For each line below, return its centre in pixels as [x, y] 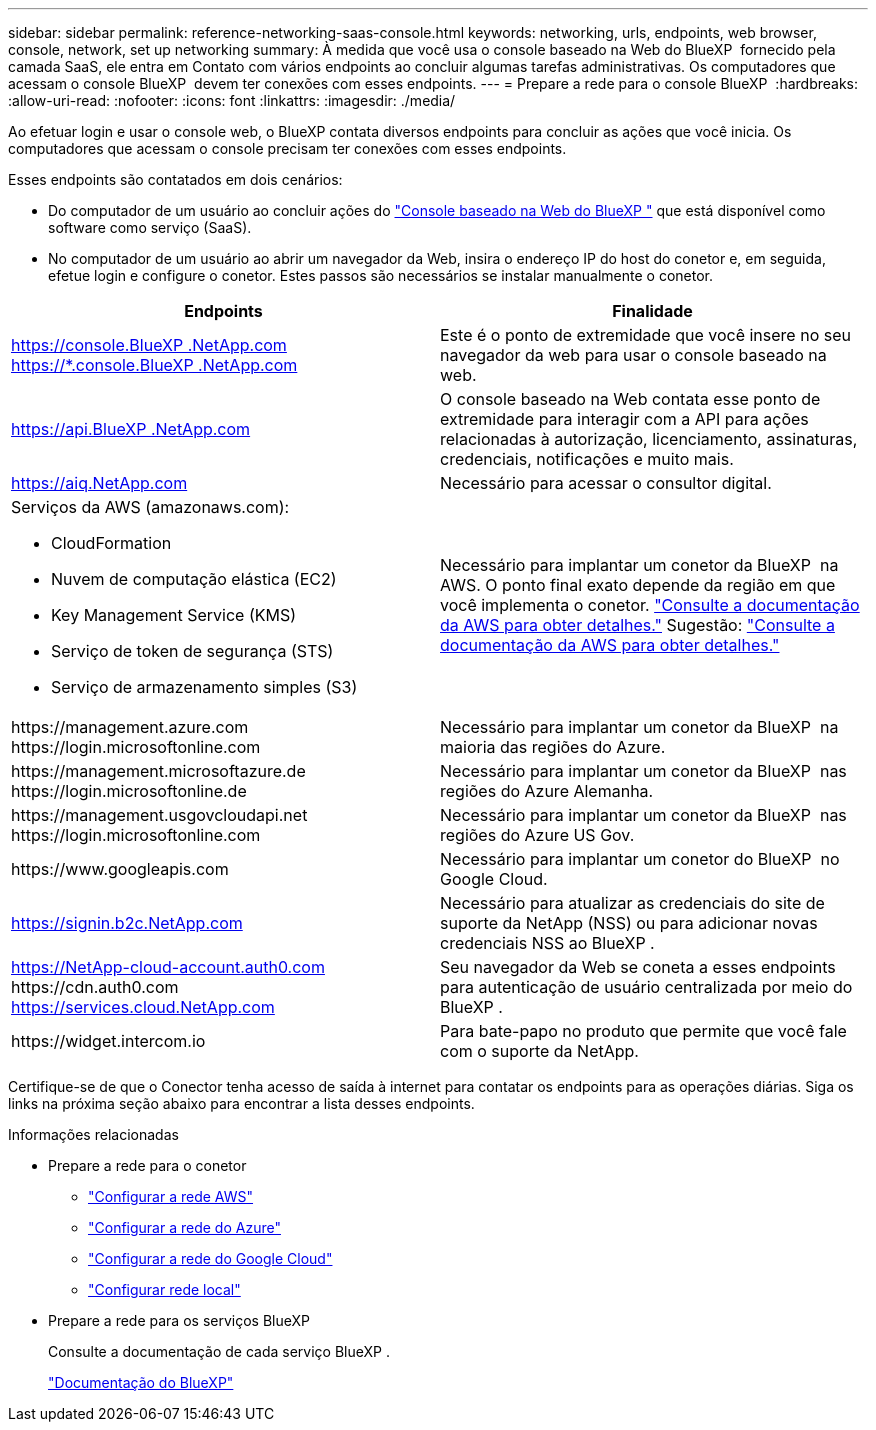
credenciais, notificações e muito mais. [587, 459]
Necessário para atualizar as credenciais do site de [632, 903]
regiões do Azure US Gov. [537, 835]
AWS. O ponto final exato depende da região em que [638, 585]
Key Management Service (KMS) [174, 615]
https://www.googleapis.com [120, 869]
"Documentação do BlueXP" [141, 1382]
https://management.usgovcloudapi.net [159, 815]
